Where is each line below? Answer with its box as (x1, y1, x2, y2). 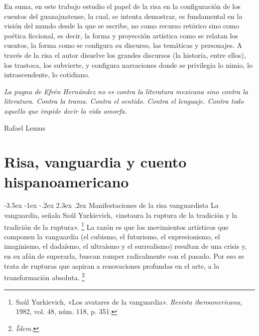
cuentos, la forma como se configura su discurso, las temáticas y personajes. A (4, 40, 242, 50)
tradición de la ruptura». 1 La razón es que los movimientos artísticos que (4, 220, 229, 232)
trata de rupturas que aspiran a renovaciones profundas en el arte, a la (4, 260, 220, 271)
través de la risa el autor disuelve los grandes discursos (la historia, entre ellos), (4, 49, 246, 60)
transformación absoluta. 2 (4, 271, 85, 282)
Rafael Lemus (4, 122, 45, 133)
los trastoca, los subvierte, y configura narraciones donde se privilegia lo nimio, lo (4, 59, 253, 70)
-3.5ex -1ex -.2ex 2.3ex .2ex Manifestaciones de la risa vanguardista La (4, 200, 219, 210)
